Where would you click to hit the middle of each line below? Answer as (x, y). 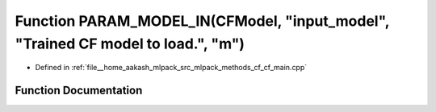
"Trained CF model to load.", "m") (130, 44)
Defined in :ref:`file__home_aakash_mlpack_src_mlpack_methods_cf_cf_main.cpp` (171, 68)
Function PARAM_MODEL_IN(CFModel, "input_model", (202, 21)
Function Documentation (79, 91)
